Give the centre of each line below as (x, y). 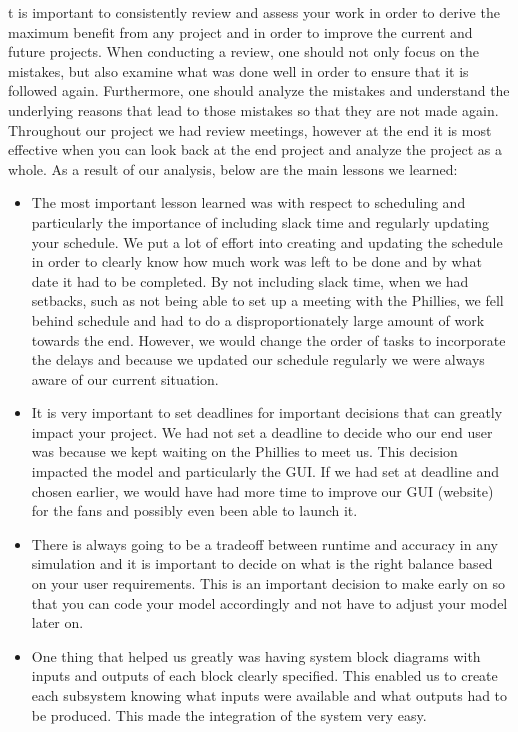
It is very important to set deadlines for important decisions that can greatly (267, 412)
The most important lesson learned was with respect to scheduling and (248, 202)
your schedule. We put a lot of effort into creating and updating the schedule (267, 241)
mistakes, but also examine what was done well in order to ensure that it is (238, 70)
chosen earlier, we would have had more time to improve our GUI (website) (262, 490)
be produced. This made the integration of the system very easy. (229, 714)
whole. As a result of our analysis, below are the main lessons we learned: (233, 168)
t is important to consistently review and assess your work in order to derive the (254, 12)
